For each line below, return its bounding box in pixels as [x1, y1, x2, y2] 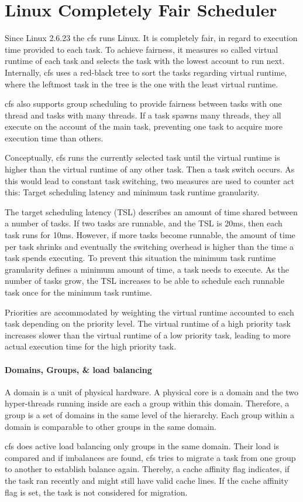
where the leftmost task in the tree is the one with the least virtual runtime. [5, 77, 278, 90]
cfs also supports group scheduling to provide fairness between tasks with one [5, 97, 282, 110]
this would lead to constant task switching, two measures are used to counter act [5, 174, 294, 186]
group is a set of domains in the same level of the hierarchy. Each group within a [5, 408, 294, 420]
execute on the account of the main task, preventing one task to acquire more [5, 120, 283, 133]
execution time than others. [5, 131, 104, 144]
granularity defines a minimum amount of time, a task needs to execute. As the [5, 263, 290, 275]
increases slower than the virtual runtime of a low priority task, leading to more [5, 328, 291, 341]
